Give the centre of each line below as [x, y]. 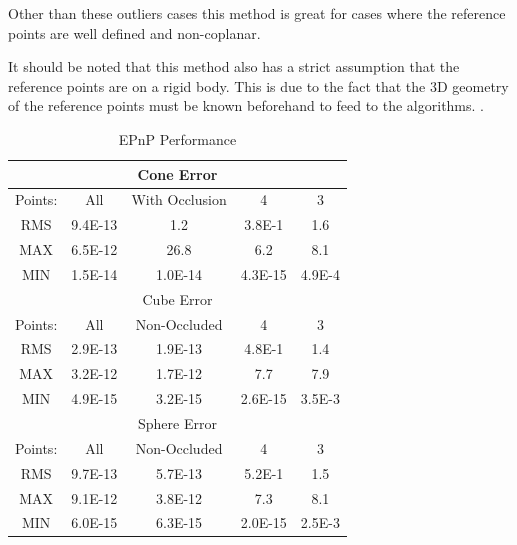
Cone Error [177, 173]
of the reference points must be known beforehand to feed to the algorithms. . [246, 105]
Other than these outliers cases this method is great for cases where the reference [257, 13]
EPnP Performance [177, 138]
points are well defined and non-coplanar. [134, 32]
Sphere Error [177, 423]
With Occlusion [179, 199]
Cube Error [177, 298]
